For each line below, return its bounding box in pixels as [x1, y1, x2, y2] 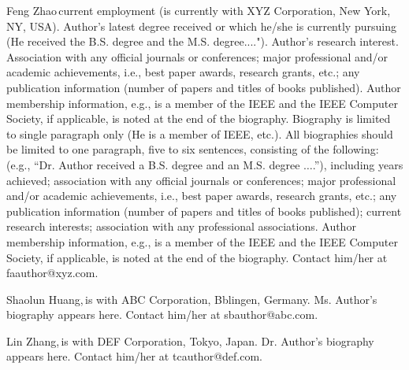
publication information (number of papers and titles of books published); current [6, 202, 402, 219]
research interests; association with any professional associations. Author [6, 218, 356, 235]
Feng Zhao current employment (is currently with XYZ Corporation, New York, [6, 2, 391, 18]
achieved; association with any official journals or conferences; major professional [6, 172, 396, 188]
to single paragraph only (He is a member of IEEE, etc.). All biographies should [6, 125, 393, 142]
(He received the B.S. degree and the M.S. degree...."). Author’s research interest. [6, 33, 399, 50]
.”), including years [312, 156, 403, 172]
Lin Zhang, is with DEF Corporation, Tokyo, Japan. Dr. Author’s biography [6, 332, 374, 349]
